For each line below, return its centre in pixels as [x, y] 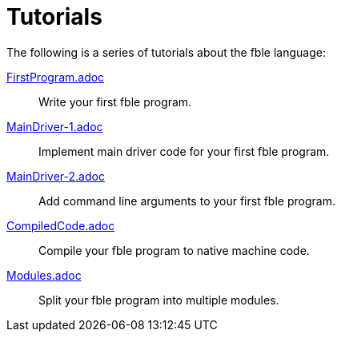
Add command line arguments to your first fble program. [187, 201]
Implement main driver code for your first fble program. [184, 151]
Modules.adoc [44, 275]
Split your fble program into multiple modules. [159, 300]
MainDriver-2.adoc [56, 176]
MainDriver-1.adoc [55, 126]
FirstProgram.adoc [56, 77]
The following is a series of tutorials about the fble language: [166, 52]
